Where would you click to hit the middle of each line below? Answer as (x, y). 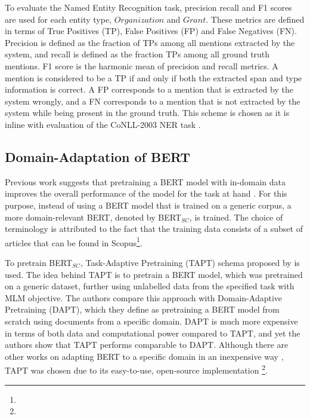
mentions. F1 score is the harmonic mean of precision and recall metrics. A (142, 65)
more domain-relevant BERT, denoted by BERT (93, 217)
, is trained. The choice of (236, 217)
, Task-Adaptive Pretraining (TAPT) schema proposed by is (190, 262)
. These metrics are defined (255, 19)
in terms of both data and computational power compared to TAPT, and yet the (153, 333)
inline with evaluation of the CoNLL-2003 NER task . (103, 124)
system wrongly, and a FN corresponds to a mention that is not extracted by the (153, 101)
